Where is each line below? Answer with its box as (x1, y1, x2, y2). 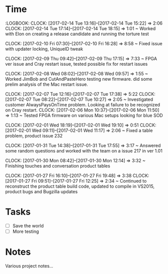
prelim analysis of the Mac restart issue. (5, 81, 88, 87)
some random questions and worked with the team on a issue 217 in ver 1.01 (5, 148, 162, 154)
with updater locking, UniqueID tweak (5, 46, 83, 52)
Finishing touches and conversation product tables (5, 163, 111, 169)
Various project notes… (5, 262, 54, 269)
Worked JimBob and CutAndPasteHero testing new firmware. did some (5, 76, 152, 82)
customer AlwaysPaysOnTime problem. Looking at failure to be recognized (5, 101, 160, 107)
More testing (12, 228, 39, 234)
